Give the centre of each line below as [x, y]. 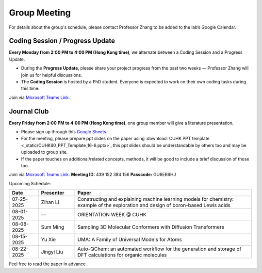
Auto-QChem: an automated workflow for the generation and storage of [159, 249]
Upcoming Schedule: [30, 183]
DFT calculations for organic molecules [122, 255]
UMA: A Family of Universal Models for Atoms [130, 240]
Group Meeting [40, 13]
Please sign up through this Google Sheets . [64, 132]
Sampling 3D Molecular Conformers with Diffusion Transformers [151, 227]
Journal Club [29, 111]
